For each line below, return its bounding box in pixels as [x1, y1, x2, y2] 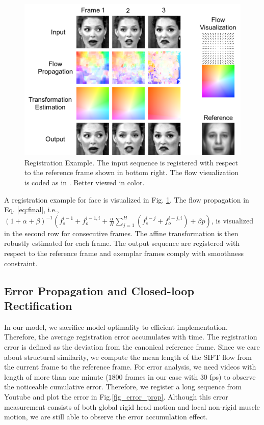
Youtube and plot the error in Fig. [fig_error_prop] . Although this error [4, 391, 228, 402]
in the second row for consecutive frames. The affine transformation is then [4, 228, 239, 238]
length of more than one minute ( [4, 371, 109, 382]
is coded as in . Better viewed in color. [24, 177, 145, 188]
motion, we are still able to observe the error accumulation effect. [4, 411, 208, 422]
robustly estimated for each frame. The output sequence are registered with [4, 238, 240, 248]
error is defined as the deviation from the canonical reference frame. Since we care [4, 342, 260, 352]
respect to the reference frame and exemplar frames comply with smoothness [4, 248, 244, 259]
